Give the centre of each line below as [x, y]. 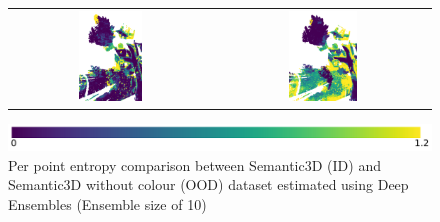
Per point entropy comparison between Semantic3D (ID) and [194, 164]
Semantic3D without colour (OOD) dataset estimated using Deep [208, 184]
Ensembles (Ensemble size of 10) [107, 203]
